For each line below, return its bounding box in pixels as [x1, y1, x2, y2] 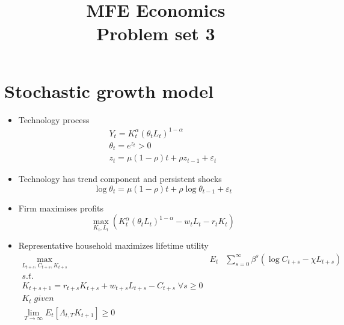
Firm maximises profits [18, 201, 104, 214]
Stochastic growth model [4, 78, 213, 103]
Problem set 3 [96, 21, 215, 46]
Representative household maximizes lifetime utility [18, 239, 209, 252]
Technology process [18, 113, 90, 126]
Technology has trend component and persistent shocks [18, 172, 222, 185]
